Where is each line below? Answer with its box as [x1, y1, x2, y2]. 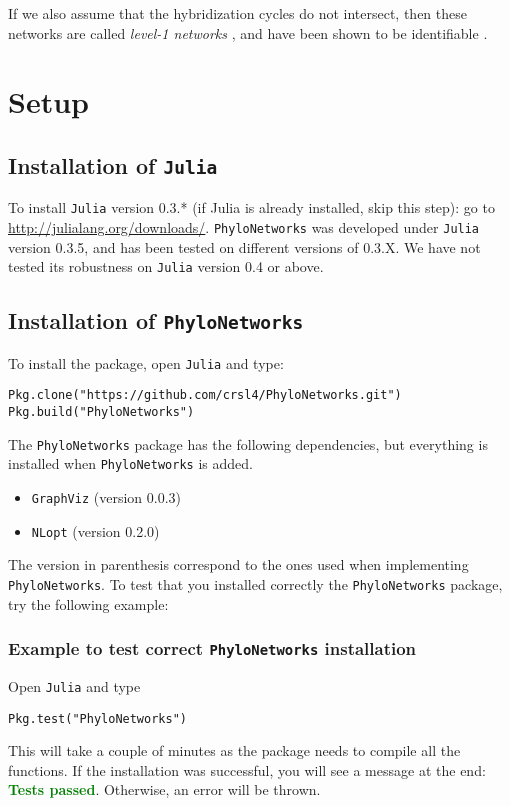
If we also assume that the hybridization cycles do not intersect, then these [8, 3, 467, 23]
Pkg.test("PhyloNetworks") [8, 711, 187, 726]
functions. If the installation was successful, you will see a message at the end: [8, 759, 486, 780]
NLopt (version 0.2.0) [31, 520, 160, 541]
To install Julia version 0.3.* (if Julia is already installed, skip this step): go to [8, 197, 495, 218]
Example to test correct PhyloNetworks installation [8, 636, 417, 661]
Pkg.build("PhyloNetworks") [8, 405, 195, 419]
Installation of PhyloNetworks [8, 305, 304, 336]
